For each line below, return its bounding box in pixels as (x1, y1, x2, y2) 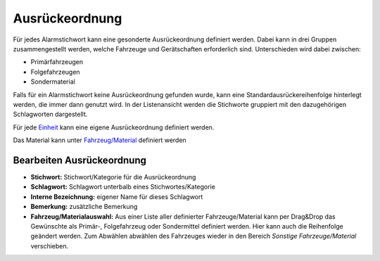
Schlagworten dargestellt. (13, 110, 88, 119)
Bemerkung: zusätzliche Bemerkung (30, 203, 138, 211)
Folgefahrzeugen (30, 68, 80, 76)
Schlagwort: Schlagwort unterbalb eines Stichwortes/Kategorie (30, 183, 216, 191)
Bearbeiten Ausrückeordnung (13, 154, 147, 166)
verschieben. (30, 241, 69, 250)
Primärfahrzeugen (30, 58, 84, 66)
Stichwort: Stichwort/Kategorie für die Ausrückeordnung (30, 172, 196, 181)
